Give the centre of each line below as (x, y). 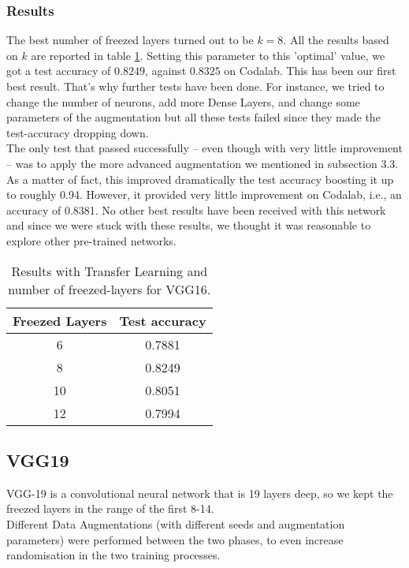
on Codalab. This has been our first (310, 71)
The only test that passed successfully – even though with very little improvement (204, 148)
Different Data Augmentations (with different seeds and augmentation (176, 523)
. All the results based (336, 40)
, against (165, 71)
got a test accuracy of (59, 71)
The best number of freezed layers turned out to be (130, 40)
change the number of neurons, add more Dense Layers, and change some (183, 101)
